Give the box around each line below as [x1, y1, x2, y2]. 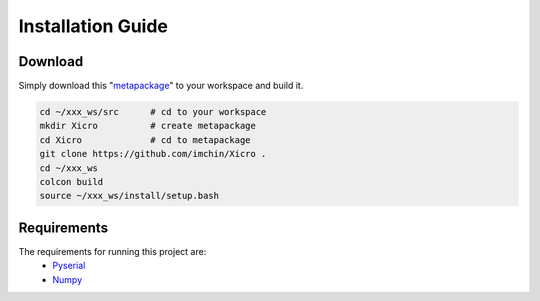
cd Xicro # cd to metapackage [39, 134, 251, 145]
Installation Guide [18, 15, 169, 37]
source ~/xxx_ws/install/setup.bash [39, 190, 220, 202]
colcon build [39, 176, 104, 187]
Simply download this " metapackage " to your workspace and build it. [18, 80, 304, 92]
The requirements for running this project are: [18, 245, 207, 257]
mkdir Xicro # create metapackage [39, 120, 257, 132]
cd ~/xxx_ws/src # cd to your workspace [39, 106, 267, 118]
